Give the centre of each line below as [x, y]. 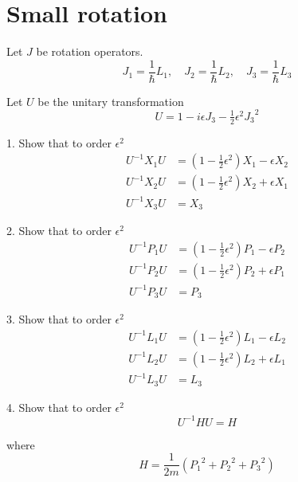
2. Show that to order [59, 231]
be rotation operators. [90, 51]
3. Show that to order [59, 318]
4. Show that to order [59, 407]
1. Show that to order [59, 142]
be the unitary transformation [111, 101]
